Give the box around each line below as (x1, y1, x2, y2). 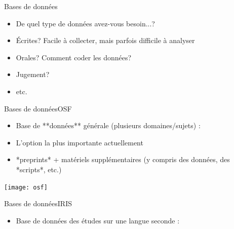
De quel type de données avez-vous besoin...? (16, 18, 155, 28)
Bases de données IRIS (4, 198, 72, 209)
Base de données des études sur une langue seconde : (16, 215, 180, 225)
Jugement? (16, 69, 50, 80)
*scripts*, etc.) (16, 164, 62, 174)
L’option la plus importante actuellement (16, 137, 143, 147)
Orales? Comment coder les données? (16, 52, 132, 62)
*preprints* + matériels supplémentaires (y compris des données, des (16, 154, 230, 165)
